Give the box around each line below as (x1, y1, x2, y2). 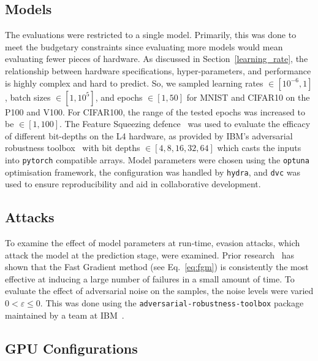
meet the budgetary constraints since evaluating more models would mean (5, 40, 283, 53)
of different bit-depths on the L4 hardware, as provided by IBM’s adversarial (5, 129, 293, 142)
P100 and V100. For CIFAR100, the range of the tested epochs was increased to (5, 105, 305, 118)
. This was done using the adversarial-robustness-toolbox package (40, 297, 304, 309)
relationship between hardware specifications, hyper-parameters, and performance (5, 64, 311, 77)
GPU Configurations (5, 338, 138, 357)
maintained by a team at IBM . (5, 308, 124, 321)
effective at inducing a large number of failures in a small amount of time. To (5, 272, 295, 285)
